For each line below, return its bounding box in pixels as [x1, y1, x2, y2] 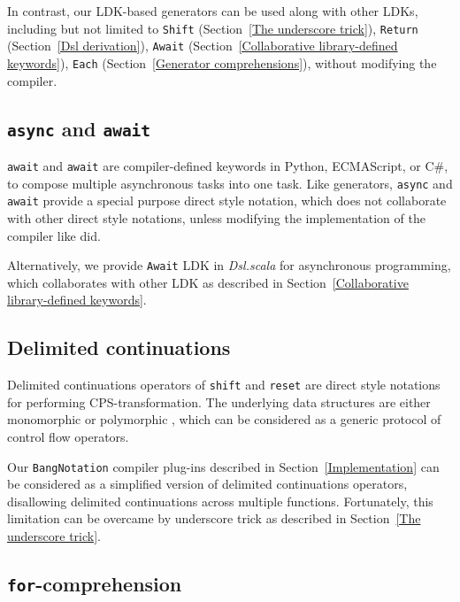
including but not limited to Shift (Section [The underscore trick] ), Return [7, 19, 418, 37]
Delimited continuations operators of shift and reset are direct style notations [7, 375, 441, 394]
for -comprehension [7, 570, 182, 597]
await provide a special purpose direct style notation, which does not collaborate [7, 191, 447, 210]
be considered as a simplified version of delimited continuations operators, [7, 475, 408, 493]
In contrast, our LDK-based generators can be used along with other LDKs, [7, 2, 418, 19]
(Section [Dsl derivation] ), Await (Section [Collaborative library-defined [7, 36, 398, 55]
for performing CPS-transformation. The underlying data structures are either [7, 392, 431, 411]
